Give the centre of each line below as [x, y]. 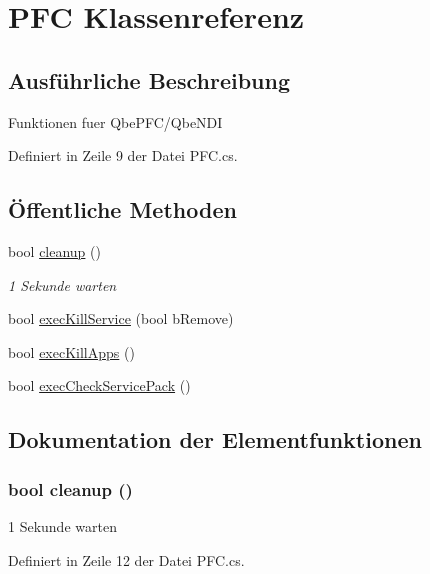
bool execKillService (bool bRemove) [121, 318]
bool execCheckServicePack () [99, 385]
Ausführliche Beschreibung [149, 79]
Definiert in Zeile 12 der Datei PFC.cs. [126, 559]
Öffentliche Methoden [122, 209]
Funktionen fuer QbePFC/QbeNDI [115, 121]
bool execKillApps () [71, 351]
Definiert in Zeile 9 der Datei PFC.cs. [123, 155]
